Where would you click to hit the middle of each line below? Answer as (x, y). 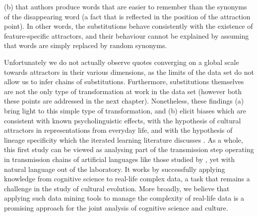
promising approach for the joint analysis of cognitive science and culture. (116, 207)
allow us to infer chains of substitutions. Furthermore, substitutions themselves (124, 81)
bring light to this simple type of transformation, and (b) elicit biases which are (125, 110)
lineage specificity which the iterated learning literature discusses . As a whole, (124, 139)
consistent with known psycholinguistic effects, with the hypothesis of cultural (123, 120)
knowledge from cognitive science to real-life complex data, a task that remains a (127, 179)
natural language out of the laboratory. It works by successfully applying (115, 169)
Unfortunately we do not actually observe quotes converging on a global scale (122, 62)
